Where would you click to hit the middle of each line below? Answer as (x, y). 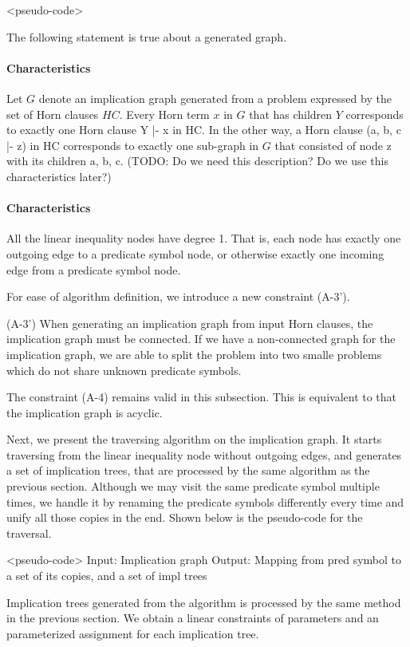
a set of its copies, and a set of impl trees (107, 576)
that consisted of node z (333, 145)
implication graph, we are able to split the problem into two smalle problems (194, 354)
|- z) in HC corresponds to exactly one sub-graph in (133, 145)
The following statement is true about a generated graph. (147, 36)
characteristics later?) (59, 176)
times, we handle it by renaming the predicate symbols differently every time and (205, 501)
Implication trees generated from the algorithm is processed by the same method (204, 602)
